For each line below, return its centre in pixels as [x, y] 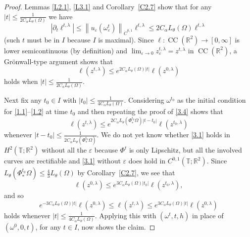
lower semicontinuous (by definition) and [66, 50]
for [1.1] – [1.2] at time [36, 111]
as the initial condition [211, 99]
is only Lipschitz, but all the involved [185, 150]
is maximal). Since [126, 39]
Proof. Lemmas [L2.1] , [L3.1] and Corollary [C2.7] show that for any [108, 6]
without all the [64, 150]
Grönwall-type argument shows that [59, 61]
